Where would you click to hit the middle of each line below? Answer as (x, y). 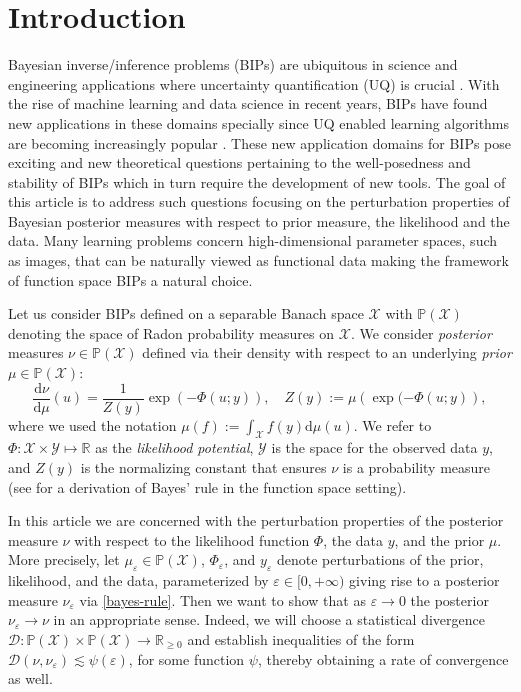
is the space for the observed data (374, 447)
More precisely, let (64, 559)
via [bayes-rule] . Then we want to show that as (222, 599)
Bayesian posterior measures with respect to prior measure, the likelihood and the (259, 220)
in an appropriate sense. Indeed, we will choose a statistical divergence (269, 619)
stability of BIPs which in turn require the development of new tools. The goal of (257, 181)
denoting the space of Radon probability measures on (171, 332)
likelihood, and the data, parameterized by (138, 580)
